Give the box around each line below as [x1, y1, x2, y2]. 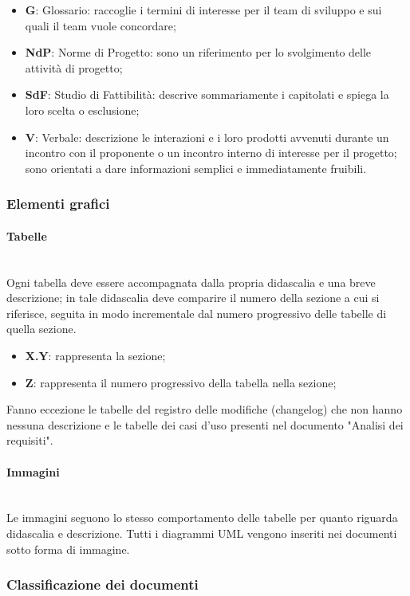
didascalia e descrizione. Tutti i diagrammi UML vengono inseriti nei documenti [6, 524, 397, 541]
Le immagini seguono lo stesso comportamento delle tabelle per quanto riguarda [6, 509, 398, 526]
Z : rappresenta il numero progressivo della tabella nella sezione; [25, 374, 337, 390]
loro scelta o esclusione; [25, 101, 140, 118]
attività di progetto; [25, 59, 123, 76]
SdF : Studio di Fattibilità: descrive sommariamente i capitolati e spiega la [25, 86, 389, 103]
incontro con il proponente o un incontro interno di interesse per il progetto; [25, 144, 397, 161]
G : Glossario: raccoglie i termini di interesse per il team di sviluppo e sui [25, 2, 382, 18]
